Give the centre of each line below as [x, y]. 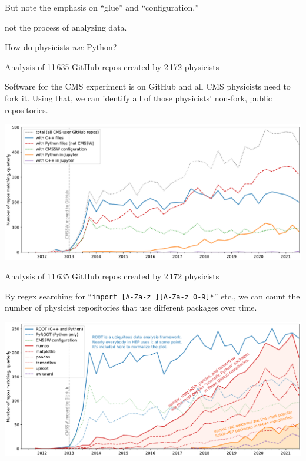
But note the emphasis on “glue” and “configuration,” [102, 7]
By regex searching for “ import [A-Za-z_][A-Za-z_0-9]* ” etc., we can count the [152, 296]
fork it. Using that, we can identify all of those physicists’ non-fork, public [138, 98]
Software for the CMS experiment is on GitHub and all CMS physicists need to [148, 86]
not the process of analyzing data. [66, 27]
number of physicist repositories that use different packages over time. [131, 307]
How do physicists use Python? [61, 47]
